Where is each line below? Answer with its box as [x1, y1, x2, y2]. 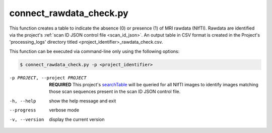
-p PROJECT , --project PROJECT [9, 75, 87, 80]
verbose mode [49, 107, 80, 113]
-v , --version [9, 116, 44, 122]
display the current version [49, 116, 105, 122]
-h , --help [9, 98, 36, 104]
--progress [9, 107, 36, 113]
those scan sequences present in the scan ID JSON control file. [49, 88, 181, 95]
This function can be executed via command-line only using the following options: [9, 48, 180, 54]
